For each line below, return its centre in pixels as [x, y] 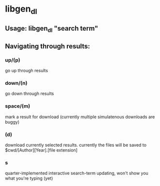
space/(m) [18, 106]
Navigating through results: [48, 46]
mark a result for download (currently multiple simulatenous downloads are [80, 117]
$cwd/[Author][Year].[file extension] [41, 150]
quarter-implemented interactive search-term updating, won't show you [77, 173]
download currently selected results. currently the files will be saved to [76, 145]
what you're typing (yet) [29, 178]
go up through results [27, 71]
